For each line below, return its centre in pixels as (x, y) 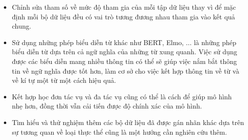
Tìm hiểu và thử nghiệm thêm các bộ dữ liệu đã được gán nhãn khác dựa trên (128, 122)
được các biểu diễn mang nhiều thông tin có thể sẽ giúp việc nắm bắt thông (124, 61)
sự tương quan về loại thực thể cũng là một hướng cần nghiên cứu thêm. (119, 132)
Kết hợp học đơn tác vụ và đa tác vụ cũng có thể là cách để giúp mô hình (122, 96)
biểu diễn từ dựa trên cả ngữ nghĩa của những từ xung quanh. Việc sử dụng (124, 52)
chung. (22, 26)
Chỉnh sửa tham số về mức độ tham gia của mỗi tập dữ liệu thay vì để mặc (124, 7)
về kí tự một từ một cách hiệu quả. (64, 80)
